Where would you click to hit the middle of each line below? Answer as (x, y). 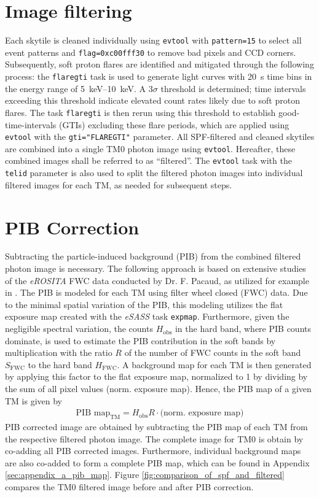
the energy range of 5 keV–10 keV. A (76, 88)
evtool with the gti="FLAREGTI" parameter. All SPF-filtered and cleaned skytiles (160, 137)
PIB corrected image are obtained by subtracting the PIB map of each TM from (156, 427)
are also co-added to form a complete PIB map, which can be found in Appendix (157, 462)
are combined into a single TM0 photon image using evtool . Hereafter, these (150, 148)
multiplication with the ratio (59, 353)
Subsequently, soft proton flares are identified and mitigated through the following (159, 64)
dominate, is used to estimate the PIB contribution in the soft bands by (140, 340)
